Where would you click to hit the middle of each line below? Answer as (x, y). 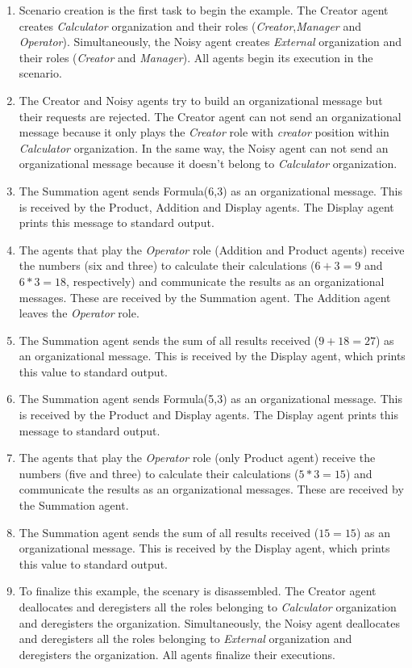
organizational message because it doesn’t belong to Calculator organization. (208, 164)
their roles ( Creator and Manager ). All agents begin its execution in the (196, 57)
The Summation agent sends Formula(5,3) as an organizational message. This (210, 399)
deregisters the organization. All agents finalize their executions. (177, 654)
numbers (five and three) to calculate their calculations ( (159, 473)
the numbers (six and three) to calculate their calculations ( (167, 265)
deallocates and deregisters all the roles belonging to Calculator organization (208, 607)
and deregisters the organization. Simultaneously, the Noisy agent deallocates (210, 622)
